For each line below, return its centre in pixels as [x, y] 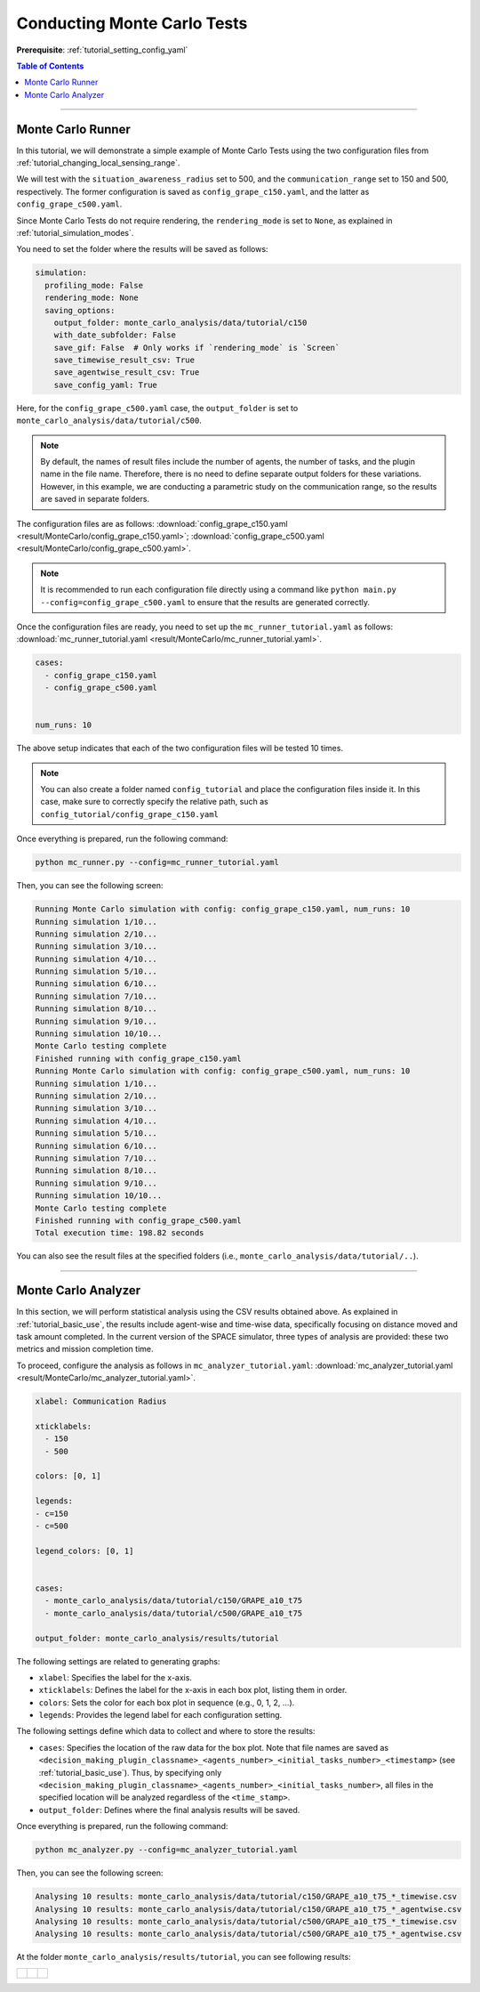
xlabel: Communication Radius [101, 1401]
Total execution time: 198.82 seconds [120, 1233]
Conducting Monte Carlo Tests [132, 23]
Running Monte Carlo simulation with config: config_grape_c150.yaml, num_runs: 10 [223, 909]
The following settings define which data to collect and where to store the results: [166, 1731]
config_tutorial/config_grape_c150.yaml [130, 814]
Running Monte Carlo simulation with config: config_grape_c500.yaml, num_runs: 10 [223, 1071]
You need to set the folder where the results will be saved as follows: [142, 249]
